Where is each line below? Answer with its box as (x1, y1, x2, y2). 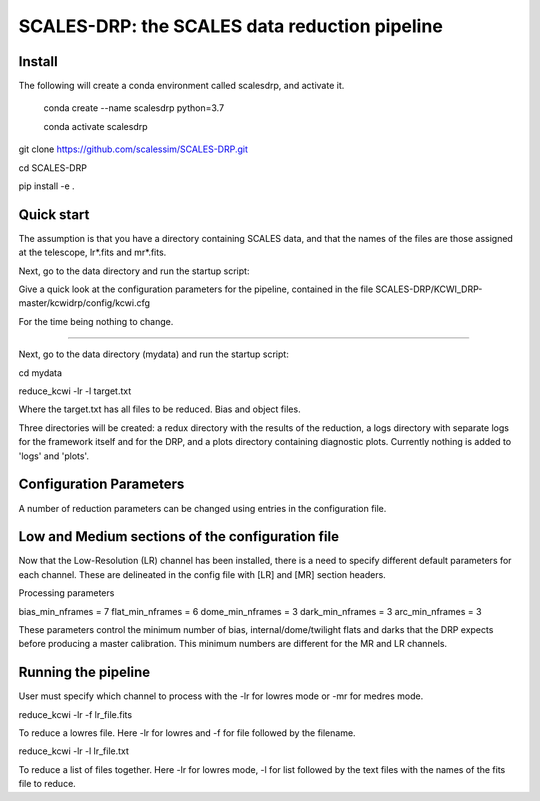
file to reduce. (18, 778, 77, 790)
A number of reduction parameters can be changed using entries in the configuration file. (18, 502, 387, 514)
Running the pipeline (18, 664, 150, 681)
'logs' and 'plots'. (18, 450, 90, 462)
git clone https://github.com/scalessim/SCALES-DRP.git (18, 143, 249, 155)
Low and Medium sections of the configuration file (18, 528, 340, 545)
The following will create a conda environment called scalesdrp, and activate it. (18, 80, 345, 92)
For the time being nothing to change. (18, 315, 174, 327)
